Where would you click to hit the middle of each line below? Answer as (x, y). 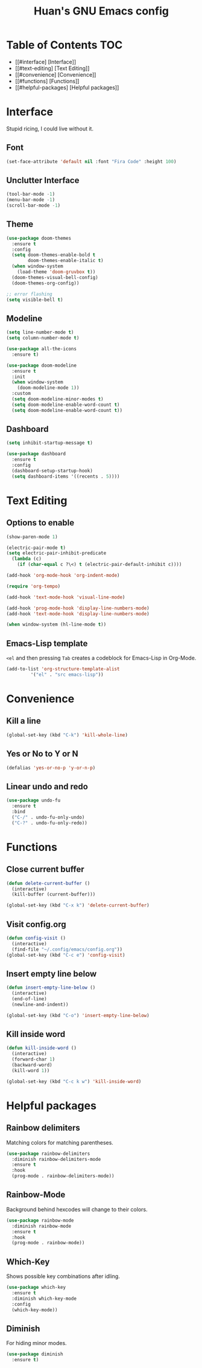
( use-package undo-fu (33, 801)
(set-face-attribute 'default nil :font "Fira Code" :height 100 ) (91, 161)
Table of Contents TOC (65, 45)
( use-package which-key (36, 1288)
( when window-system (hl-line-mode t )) (56, 625)
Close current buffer (45, 869)
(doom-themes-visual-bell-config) (55, 277)
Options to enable (40, 523)
